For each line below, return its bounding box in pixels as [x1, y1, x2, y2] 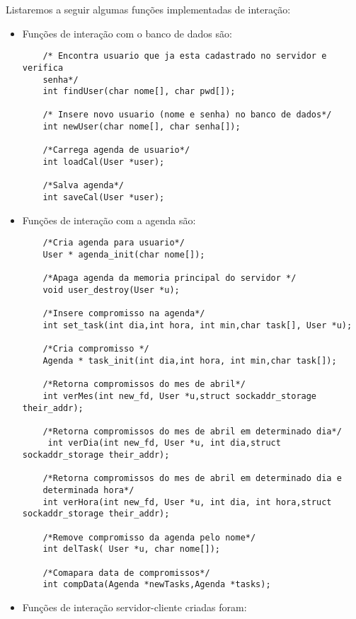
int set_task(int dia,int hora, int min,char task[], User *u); [42, 320, 352, 330]
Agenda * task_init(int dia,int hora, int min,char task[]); [42, 355, 337, 366]
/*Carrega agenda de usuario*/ [42, 145, 190, 156]
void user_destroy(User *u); [42, 284, 180, 295]
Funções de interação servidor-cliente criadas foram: [22, 600, 247, 614]
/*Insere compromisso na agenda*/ [42, 308, 205, 319]
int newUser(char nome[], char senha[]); [42, 122, 241, 132]
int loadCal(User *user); [42, 157, 165, 168]
